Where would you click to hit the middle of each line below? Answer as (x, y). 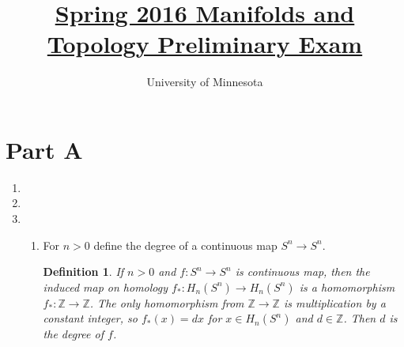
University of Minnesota (205, 82)
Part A (44, 149)
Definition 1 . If (83, 272)
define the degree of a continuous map (185, 245)
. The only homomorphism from (167, 302)
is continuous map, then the (302, 272)
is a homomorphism (347, 287)
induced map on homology (106, 287)
